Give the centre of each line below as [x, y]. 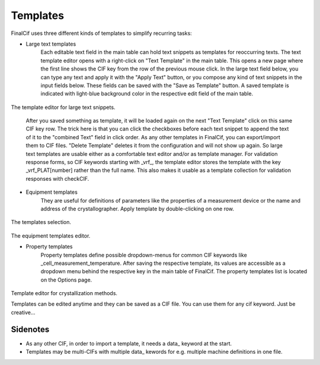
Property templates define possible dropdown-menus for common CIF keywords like [144, 255]
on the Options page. [66, 280]
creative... [23, 312]
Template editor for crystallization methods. [64, 293]
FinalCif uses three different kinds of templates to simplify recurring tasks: [101, 33]
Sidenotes [30, 329]
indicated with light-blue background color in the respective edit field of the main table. [147, 94]
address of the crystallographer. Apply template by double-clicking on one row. [137, 209]
